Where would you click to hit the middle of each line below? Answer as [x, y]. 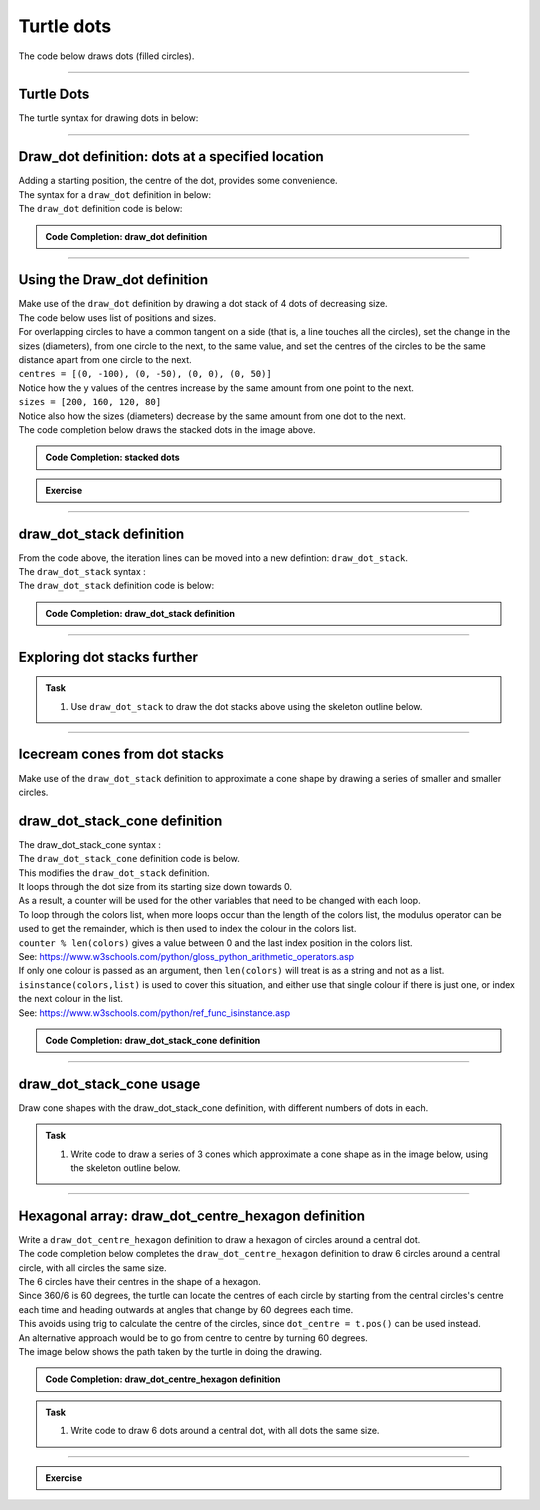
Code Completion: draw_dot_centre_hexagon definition [163, 1379]
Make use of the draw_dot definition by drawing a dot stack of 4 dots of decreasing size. [203, 304]
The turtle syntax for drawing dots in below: [108, 118]
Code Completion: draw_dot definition [126, 236]
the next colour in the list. [71, 999]
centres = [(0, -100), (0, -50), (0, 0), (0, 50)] [145, 374]
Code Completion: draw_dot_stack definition [140, 613]
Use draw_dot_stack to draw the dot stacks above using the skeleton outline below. [246, 706]
